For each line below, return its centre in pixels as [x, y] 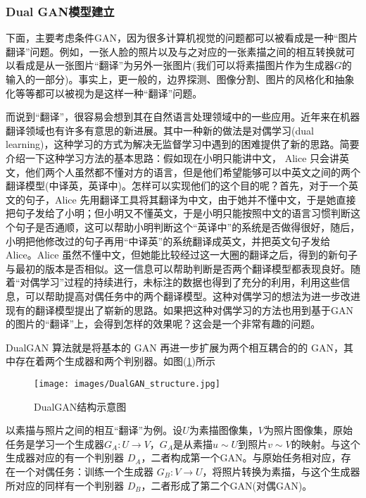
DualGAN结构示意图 [80, 406]
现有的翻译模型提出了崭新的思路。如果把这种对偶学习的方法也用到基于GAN [179, 310]
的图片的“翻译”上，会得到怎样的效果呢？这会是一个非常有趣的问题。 [163, 324]
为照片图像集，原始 [308, 430]
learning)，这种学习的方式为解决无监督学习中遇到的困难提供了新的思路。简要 [183, 144]
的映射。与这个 [326, 443]
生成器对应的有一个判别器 [65, 457]
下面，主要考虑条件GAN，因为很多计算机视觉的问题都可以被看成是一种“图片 [182, 38]
